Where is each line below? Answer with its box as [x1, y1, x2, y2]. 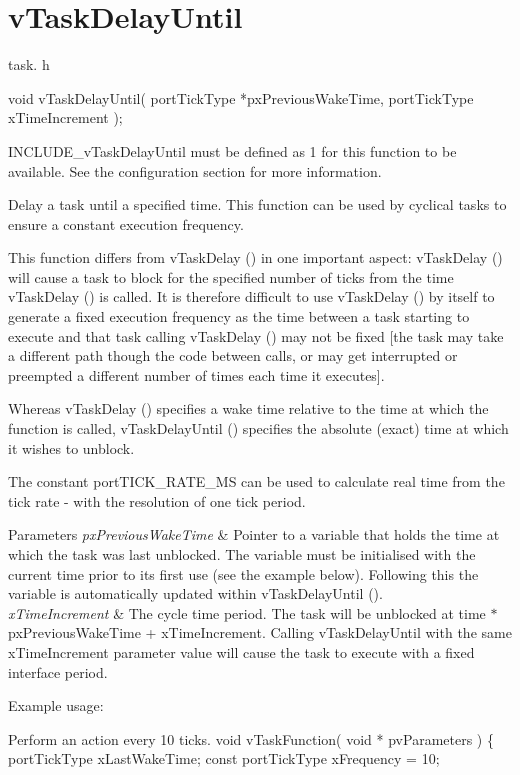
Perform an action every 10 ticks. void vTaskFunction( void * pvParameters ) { [8, 728, 494, 749]
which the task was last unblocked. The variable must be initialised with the [8, 544, 476, 564]
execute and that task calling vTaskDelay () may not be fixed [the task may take [8, 325, 504, 346]
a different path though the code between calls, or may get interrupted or [8, 345, 458, 366]
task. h [8, 54, 50, 75]
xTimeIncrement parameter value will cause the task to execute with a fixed [8, 641, 475, 662]
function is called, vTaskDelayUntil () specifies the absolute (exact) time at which [8, 418, 509, 439]
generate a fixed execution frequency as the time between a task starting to [8, 306, 470, 327]
